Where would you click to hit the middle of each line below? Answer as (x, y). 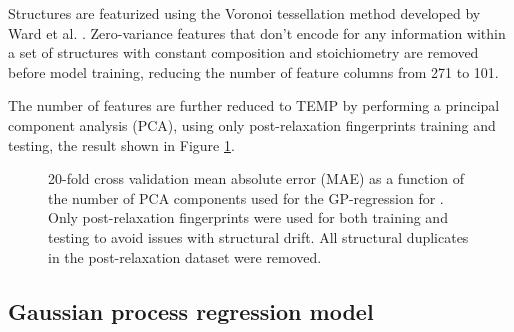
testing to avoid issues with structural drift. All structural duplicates (258, 236)
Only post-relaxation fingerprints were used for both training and (248, 217)
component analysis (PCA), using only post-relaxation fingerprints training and (252, 124)
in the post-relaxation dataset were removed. (185, 256)
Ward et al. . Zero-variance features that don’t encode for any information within (257, 32)
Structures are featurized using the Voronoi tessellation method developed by (244, 13)
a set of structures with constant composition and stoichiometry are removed (243, 52)
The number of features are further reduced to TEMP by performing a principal (254, 105)
